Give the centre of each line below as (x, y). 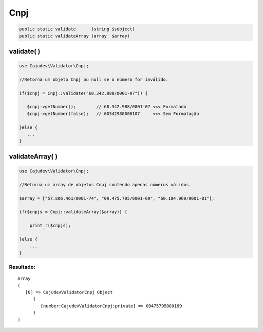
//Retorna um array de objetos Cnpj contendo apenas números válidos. (105, 185)
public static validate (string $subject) (77, 29)
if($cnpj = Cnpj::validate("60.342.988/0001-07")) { (84, 93)
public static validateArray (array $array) (75, 36)
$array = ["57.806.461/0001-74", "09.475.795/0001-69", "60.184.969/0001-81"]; (117, 198)
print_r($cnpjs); (50, 226)
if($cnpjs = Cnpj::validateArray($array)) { (73, 212)
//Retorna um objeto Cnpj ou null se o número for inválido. (94, 79)
